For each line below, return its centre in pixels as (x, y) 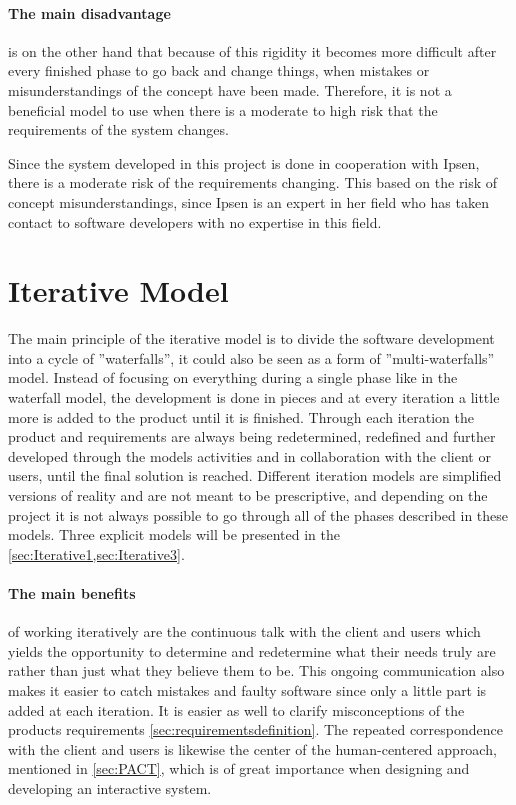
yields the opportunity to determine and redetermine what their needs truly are (252, 650)
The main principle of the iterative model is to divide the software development (251, 338)
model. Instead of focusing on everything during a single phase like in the (233, 377)
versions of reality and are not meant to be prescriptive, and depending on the (248, 495)
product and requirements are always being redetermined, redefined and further (252, 436)
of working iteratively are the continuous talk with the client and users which (244, 631)
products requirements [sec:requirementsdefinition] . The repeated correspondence (256, 729)
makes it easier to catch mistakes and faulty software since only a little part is (247, 689)
